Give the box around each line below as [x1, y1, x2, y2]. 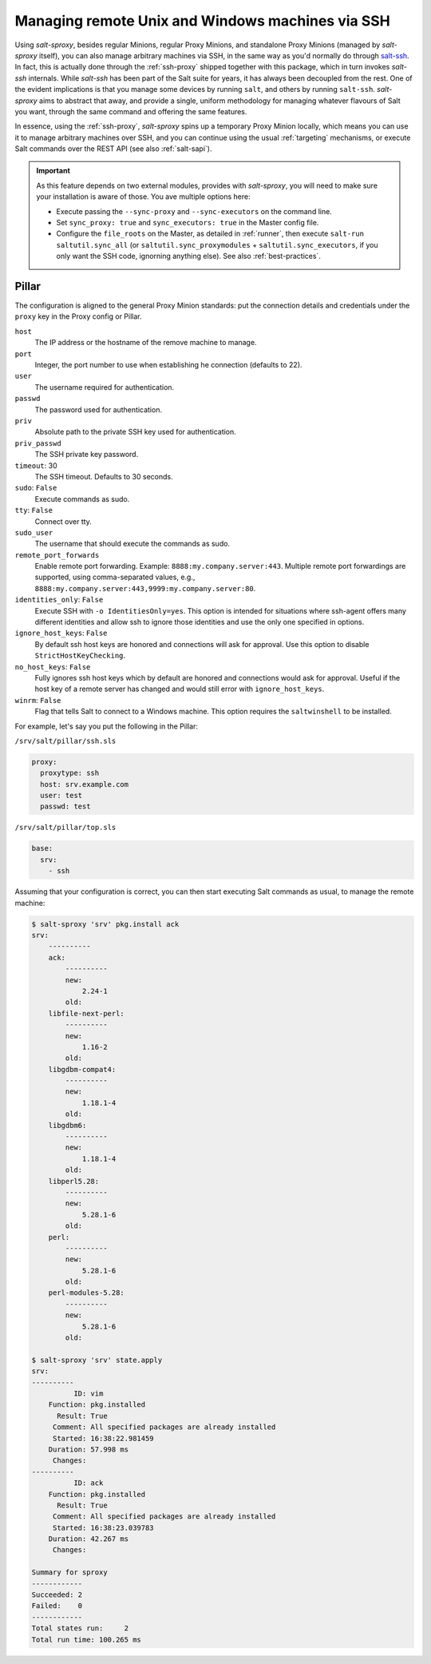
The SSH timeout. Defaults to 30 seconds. [34, 471, 173, 481]
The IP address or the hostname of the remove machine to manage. [34, 338, 257, 347]
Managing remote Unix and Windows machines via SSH [14, 12, 391, 30]
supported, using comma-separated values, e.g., [34, 572, 196, 582]
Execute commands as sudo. [34, 494, 130, 503]
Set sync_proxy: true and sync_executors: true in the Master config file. [56, 218, 319, 228]
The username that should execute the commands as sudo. [34, 539, 231, 549]
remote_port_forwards [14, 550, 100, 559]
